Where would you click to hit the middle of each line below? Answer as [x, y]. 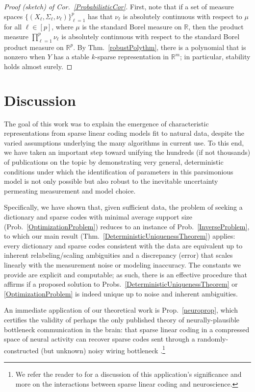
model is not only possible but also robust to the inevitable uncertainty [111, 181]
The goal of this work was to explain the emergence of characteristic [106, 123]
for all [13, 27]
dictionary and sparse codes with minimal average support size [98, 217]
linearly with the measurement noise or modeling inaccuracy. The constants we [123, 265]
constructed [21, 350]
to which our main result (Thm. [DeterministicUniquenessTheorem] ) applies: [120, 236]
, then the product [216, 27]
